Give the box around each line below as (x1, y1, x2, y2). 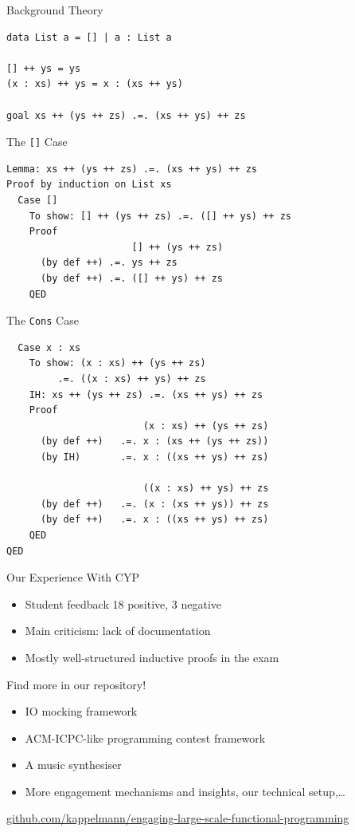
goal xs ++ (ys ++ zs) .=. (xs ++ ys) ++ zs (6, 109, 246, 121)
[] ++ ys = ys (6, 62, 81, 74)
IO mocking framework (25, 703, 138, 720)
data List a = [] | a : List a (6, 31, 172, 43)
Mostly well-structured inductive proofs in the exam (25, 649, 279, 665)
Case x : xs (18, 341, 81, 353)
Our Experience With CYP (6, 569, 139, 586)
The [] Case (6, 133, 68, 150)
